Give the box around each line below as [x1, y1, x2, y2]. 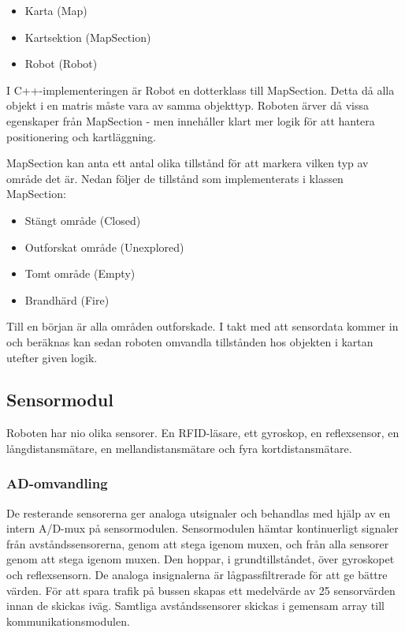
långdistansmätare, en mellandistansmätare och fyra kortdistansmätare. [6, 439, 352, 456]
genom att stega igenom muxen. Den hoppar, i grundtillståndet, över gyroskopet [6, 551, 395, 567]
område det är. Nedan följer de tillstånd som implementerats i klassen [6, 170, 344, 186]
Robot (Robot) [24, 55, 98, 72]
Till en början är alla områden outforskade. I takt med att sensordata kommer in [6, 318, 399, 335]
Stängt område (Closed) [24, 211, 141, 228]
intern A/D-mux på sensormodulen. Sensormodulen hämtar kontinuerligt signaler [6, 520, 399, 537]
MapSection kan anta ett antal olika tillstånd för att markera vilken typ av [6, 155, 369, 171]
